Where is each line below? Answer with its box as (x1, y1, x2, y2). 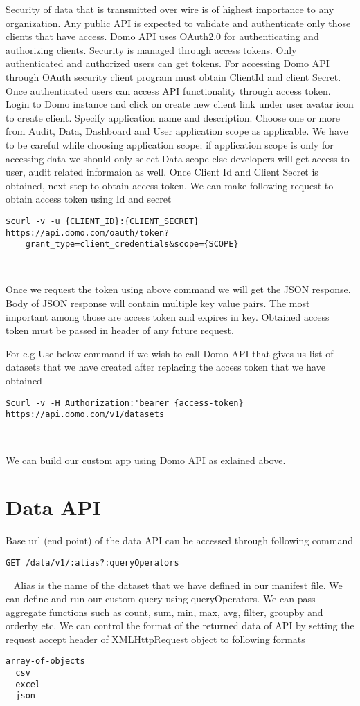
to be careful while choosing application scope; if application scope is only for (6, 137, 334, 151)
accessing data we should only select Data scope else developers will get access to (6, 151, 350, 165)
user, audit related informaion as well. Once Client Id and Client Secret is (6, 165, 318, 179)
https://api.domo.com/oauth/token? (6, 227, 170, 238)
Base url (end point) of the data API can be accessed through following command (6, 533, 353, 548)
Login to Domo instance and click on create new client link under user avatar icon (6, 97, 354, 111)
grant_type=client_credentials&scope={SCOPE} (25, 239, 239, 250)
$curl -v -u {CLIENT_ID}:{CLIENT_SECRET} (6, 216, 199, 226)
